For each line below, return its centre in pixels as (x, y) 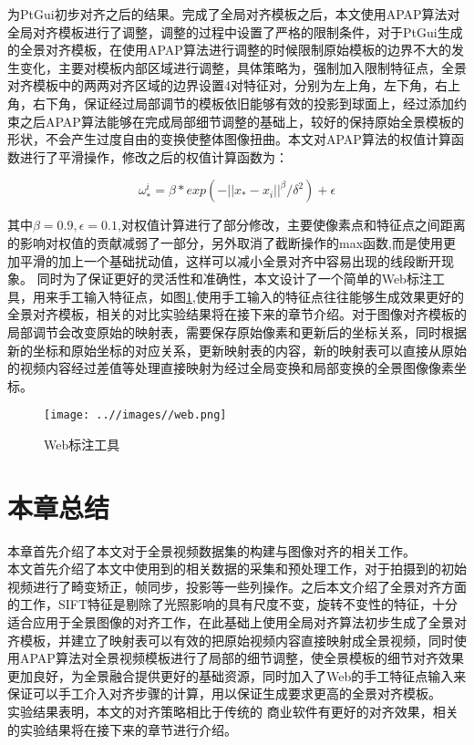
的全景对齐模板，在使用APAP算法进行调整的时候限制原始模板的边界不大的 (229, 50)
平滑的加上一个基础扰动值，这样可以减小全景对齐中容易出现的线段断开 (230, 260)
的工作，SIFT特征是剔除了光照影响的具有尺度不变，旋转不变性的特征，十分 (233, 604)
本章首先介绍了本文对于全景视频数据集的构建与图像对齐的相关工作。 (211, 550)
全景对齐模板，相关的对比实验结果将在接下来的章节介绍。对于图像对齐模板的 (237, 314)
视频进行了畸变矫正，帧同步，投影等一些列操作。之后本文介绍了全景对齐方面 (237, 586)
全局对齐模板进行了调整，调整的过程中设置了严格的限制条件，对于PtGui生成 (235, 31)
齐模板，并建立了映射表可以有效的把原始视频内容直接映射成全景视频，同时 (231, 640)
